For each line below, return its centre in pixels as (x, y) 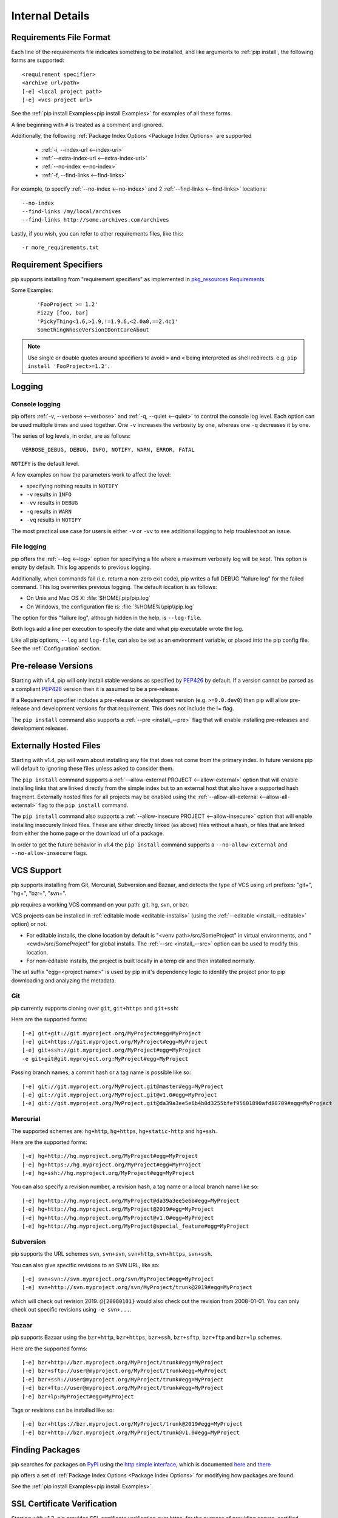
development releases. (40, 728)
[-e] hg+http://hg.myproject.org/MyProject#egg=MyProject (110, 1156)
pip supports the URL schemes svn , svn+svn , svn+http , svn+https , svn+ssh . (112, 1254)
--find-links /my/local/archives (72, 211)
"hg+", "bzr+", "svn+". (39, 893)
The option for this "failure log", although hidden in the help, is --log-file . (106, 618)
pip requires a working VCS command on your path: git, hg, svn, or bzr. (100, 904)
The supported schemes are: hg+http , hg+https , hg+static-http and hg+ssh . (114, 1131)
